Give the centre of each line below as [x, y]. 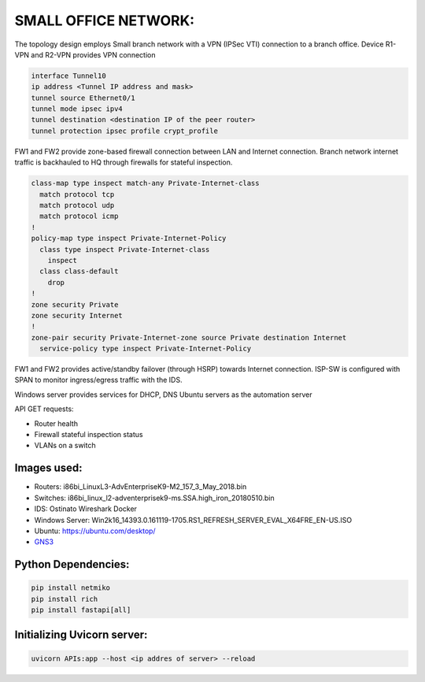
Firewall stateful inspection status [89, 435]
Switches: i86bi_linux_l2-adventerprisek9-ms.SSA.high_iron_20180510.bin [154, 498]
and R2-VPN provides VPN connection [93, 54]
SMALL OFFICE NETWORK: [105, 20]
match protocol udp [77, 206]
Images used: [48, 468]
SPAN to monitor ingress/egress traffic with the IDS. [98, 380]
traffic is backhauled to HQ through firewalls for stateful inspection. [124, 162]
